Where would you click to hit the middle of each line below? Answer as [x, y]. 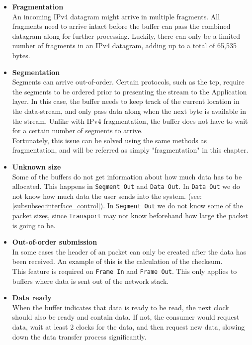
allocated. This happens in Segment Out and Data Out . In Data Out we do [126, 186]
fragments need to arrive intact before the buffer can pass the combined [121, 26]
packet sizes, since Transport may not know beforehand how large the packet [130, 215]
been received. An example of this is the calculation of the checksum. [117, 261]
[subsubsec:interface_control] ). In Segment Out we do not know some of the [127, 206]
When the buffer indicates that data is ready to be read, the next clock [121, 307]
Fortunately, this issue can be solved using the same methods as [110, 140]
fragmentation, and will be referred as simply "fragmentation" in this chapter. [130, 150]
